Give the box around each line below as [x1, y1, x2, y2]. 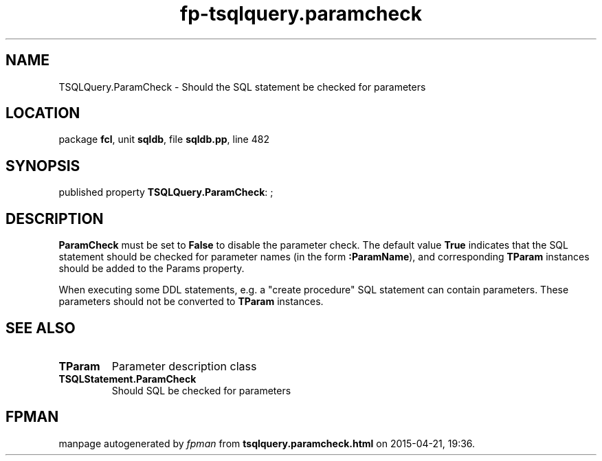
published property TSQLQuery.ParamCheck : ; [58, 186, 274, 199]
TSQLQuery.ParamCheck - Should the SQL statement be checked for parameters [58, 80, 426, 93]
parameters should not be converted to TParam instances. [58, 295, 324, 308]
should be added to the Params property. [58, 262, 245, 275]
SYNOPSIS [5, 157, 80, 175]
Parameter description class [111, 359, 257, 373]
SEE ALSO [5, 319, 76, 337]
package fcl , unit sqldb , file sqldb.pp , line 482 [58, 133, 269, 146]
